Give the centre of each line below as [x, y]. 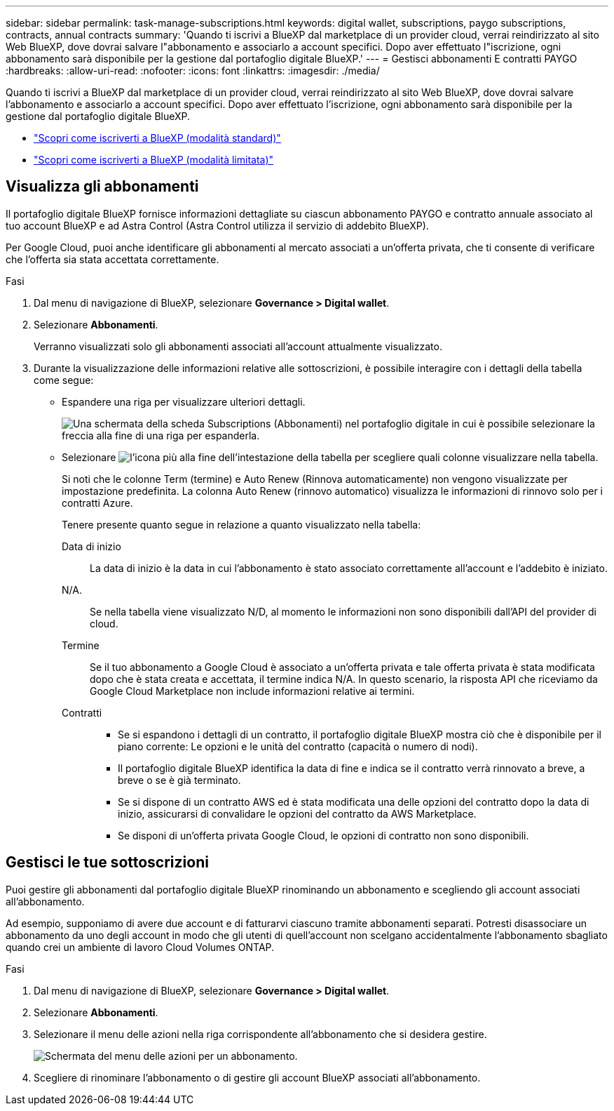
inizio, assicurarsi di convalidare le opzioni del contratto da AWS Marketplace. [297, 813]
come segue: [64, 380]
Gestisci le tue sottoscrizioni [107, 863]
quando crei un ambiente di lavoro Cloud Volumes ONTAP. [140, 947]
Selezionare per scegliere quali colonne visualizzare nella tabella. [330, 457]
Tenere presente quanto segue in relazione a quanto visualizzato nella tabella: [241, 524]
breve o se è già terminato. [179, 780]
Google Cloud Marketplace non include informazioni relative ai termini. [252, 691]
